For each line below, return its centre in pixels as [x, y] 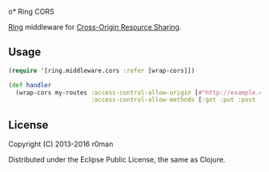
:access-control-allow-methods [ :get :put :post [173, 100]
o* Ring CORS [31, 12]
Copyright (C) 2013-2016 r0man [61, 144]
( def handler [30, 85]
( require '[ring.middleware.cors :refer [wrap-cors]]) [102, 70]
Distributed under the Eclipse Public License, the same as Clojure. [117, 160]
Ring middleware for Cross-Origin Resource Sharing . [95, 27]
